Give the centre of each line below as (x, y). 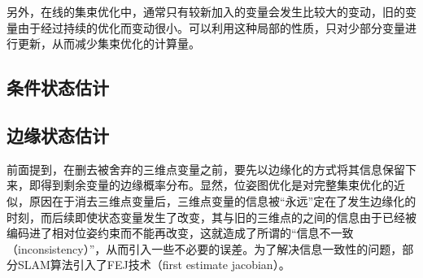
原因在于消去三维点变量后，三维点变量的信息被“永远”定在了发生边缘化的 (222, 200)
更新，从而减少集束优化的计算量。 (109, 43)
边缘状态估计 (58, 135)
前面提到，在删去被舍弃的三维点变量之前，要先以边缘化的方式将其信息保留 (206, 169)
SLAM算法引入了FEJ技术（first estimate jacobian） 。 (154, 265)
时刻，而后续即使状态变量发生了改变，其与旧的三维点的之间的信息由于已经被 (211, 217)
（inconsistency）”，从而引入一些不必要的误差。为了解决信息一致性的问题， (205, 248)
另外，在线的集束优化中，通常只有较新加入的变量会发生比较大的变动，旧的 (206, 11)
